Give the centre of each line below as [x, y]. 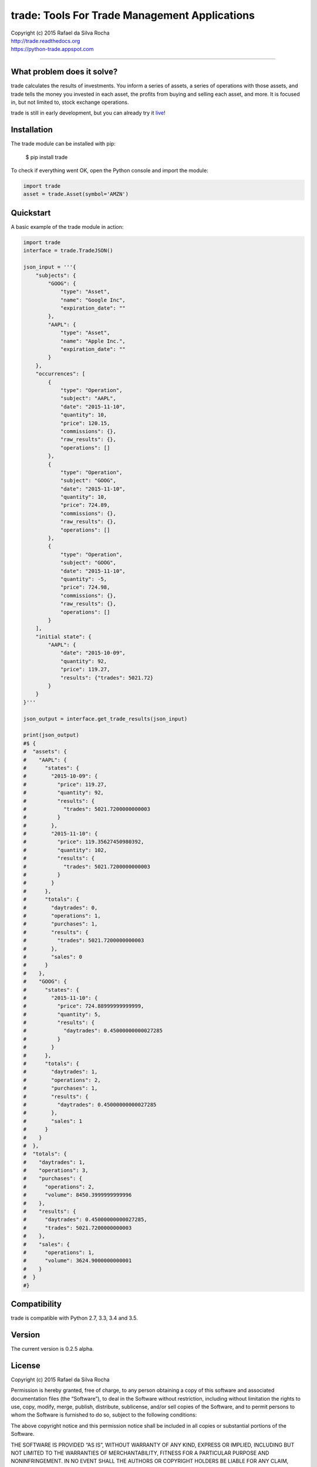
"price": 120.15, [85, 423]
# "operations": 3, [56, 1170]
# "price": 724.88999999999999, [84, 1006]
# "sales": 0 [53, 957]
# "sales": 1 [53, 1121]
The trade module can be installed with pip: [63, 144]
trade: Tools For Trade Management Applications [133, 15]
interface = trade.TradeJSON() [68, 251]
